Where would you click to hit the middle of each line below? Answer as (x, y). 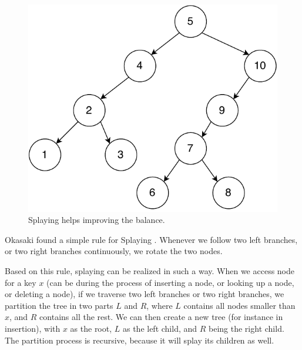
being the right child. (246, 328)
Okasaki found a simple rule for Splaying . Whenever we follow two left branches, (151, 239)
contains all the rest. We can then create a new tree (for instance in (161, 317)
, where (160, 305)
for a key (21, 282)
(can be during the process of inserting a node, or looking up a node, (170, 282)
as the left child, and (160, 328)
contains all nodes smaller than (239, 305)
